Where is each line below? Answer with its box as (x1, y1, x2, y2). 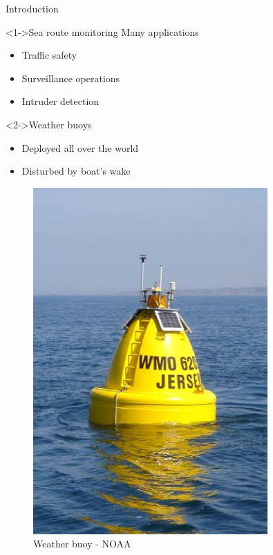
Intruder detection (21, 94, 100, 108)
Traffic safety (21, 48, 77, 62)
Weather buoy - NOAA (33, 536, 131, 551)
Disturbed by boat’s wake (21, 164, 131, 178)
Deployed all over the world (21, 140, 139, 155)
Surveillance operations (21, 70, 120, 85)
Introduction (6, 1, 59, 15)
